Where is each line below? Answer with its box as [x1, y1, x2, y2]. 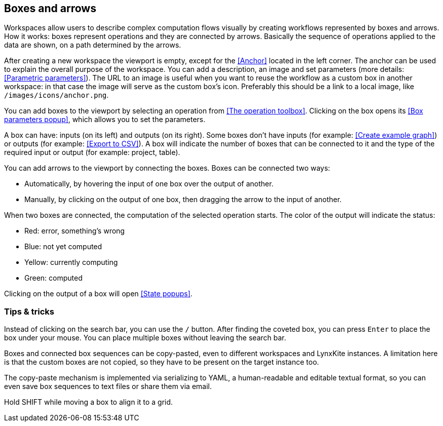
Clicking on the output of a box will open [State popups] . [4, 289, 193, 298]
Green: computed [24, 274, 83, 283]
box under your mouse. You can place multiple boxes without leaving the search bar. [4, 333, 286, 342]
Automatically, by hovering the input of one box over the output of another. [24, 179, 274, 188]
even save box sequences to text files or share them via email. [4, 382, 212, 391]
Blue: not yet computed [24, 242, 102, 251]
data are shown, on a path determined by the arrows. [4, 41, 181, 50]
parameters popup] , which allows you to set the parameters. [4, 115, 205, 124]
